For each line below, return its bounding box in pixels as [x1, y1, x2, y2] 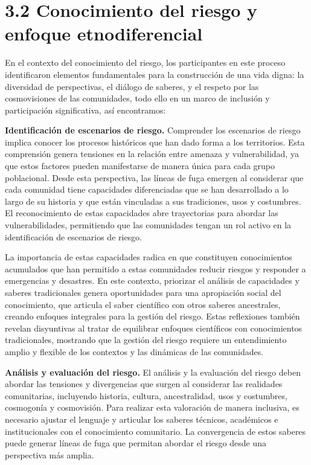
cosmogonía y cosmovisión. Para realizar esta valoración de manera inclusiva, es [5, 401, 300, 414]
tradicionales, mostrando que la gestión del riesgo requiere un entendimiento [5, 333, 287, 346]
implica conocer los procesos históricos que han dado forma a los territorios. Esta [5, 135, 305, 148]
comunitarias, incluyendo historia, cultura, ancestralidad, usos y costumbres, [5, 389, 287, 402]
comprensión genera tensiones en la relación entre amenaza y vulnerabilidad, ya [5, 147, 299, 160]
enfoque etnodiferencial [5, 21, 203, 46]
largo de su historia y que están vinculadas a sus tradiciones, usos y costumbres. [5, 194, 301, 207]
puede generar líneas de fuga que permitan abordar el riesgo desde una [5, 437, 266, 449]
